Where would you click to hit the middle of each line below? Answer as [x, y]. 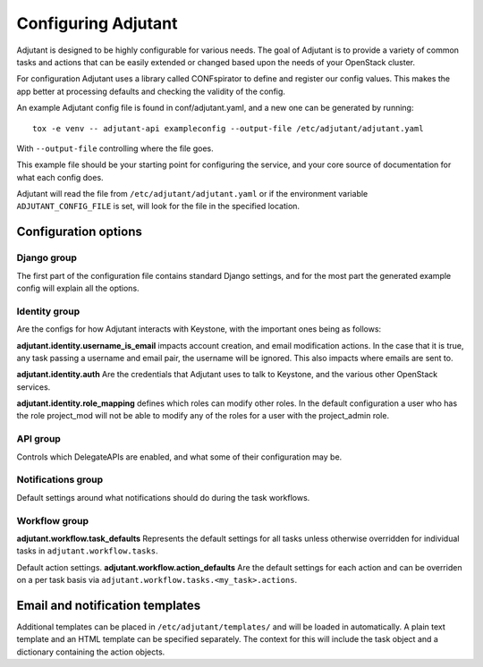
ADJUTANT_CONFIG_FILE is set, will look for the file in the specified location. [158, 207]
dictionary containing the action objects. [91, 652]
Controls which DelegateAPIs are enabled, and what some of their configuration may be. [179, 457]
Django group [47, 258]
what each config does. [60, 177]
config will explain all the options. [78, 288]
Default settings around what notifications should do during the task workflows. [163, 497]
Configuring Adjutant [97, 23]
